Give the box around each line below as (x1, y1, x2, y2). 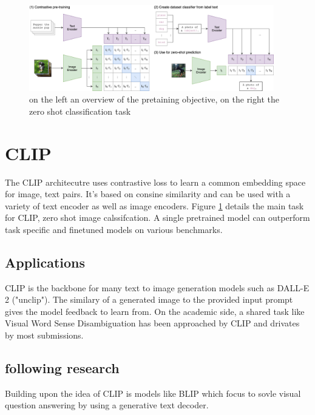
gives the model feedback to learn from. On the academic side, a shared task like (5, 305, 305, 317)
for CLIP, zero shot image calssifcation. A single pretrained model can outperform (5, 211, 310, 224)
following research (5, 359, 120, 377)
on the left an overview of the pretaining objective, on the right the (29, 93, 279, 106)
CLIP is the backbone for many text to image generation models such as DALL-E (5, 281, 310, 294)
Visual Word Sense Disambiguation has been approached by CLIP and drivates (5, 317, 300, 329)
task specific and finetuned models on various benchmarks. (5, 223, 223, 235)
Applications (5, 252, 86, 271)
